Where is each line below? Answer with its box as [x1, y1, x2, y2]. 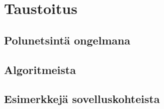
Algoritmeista [4, 61, 76, 77]
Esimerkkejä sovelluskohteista [4, 91, 160, 106]
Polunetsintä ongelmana [4, 32, 130, 47]
